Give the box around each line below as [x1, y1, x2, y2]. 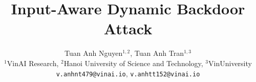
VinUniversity [208, 57, 252, 68]
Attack [103, 18, 153, 39]
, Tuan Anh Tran [130, 48, 184, 58]
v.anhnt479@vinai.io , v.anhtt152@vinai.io [56, 68, 200, 78]
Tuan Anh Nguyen [65, 48, 123, 58]
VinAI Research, [7, 57, 59, 68]
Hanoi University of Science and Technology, [63, 57, 203, 68]
